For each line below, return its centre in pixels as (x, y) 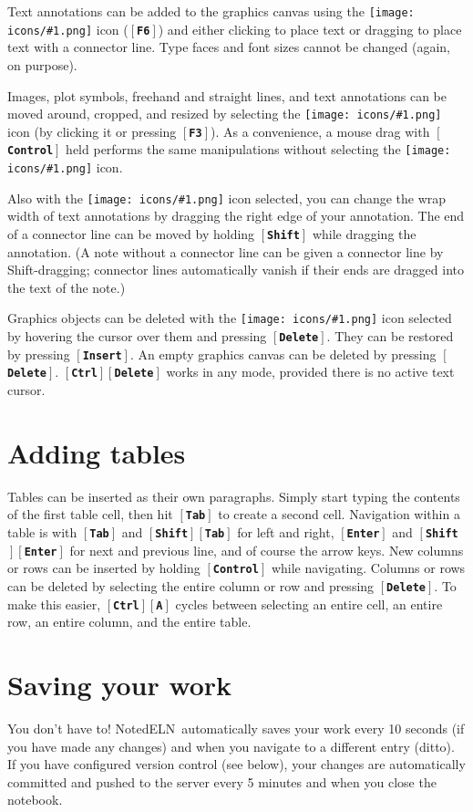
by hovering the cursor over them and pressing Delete (163, 336)
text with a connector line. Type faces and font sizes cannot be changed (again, (229, 47)
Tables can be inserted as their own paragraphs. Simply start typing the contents (234, 496)
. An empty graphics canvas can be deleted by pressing (283, 354)
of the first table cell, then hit (90, 514)
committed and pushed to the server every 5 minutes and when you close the (222, 781)
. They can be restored (390, 336)
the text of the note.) (67, 287)
